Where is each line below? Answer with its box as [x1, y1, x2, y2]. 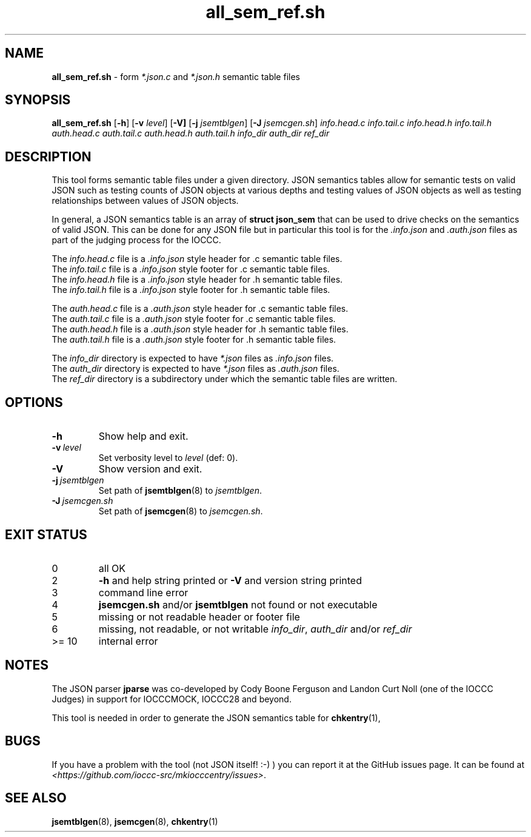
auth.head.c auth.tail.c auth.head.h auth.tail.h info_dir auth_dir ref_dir [52, 128, 330, 139]
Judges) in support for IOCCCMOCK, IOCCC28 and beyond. [52, 693, 292, 704]
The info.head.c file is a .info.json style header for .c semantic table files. [52, 254, 342, 264]
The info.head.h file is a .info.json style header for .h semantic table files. [52, 274, 343, 285]
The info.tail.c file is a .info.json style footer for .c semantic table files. [52, 264, 330, 275]
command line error [98, 586, 189, 599]
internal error [98, 634, 158, 647]
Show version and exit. [98, 463, 202, 476]
